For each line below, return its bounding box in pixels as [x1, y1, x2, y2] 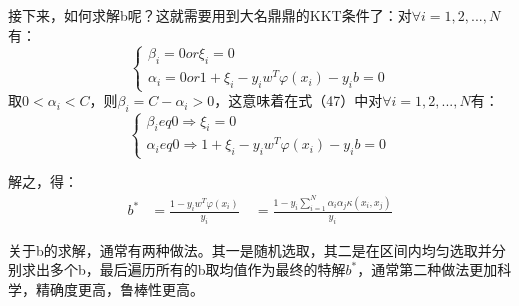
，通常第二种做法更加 [357, 259, 498, 280]
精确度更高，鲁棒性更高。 [35, 279, 204, 300]
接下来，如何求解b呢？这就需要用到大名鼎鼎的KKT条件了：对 [8, 5, 412, 25]
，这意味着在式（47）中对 [214, 90, 383, 111]
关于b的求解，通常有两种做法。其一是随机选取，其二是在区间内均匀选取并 [8, 239, 492, 260]
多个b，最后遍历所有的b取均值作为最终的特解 [49, 259, 346, 280]
